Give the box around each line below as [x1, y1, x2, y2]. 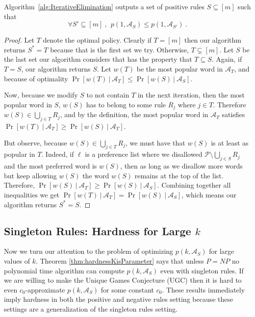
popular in [4, 149, 35, 159]
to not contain [86, 90, 129, 100]
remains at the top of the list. [134, 170, 224, 180]
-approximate [25, 284, 65, 294]
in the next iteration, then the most [137, 90, 245, 100]
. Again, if [211, 54, 242, 64]
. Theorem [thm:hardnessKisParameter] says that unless [35, 255, 204, 266]
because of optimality [4, 73, 68, 83]
